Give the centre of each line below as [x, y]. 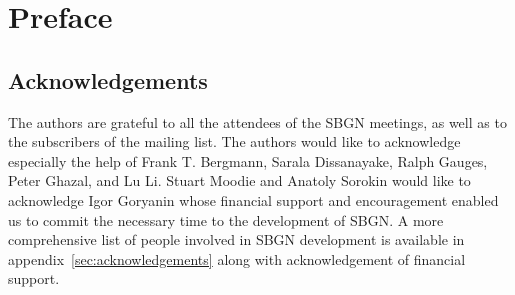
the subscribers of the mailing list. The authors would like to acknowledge [234, 141]
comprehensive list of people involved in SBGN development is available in [236, 239]
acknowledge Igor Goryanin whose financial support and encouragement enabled [253, 199]
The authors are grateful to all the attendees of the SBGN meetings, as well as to [257, 121]
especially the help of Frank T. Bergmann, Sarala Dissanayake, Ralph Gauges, [248, 160]
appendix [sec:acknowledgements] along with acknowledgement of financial [237, 258]
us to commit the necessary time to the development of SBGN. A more [226, 219]
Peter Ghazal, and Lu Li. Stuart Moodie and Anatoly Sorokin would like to [239, 180]
